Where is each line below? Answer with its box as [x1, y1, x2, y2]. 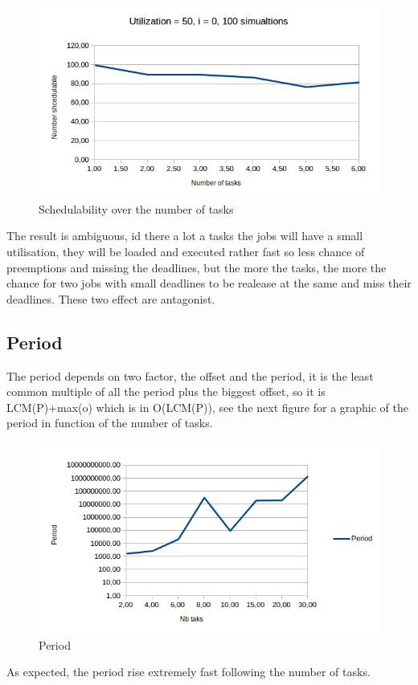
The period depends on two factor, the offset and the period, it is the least [6, 367, 374, 384]
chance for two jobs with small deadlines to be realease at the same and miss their [6, 275, 412, 292]
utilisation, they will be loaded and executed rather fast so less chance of [6, 243, 365, 260]
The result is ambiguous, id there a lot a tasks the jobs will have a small [6, 227, 363, 244]
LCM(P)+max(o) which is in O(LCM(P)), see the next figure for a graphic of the [6, 398, 409, 415]
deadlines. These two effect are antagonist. [6, 290, 215, 307]
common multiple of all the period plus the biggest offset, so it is [6, 383, 326, 400]
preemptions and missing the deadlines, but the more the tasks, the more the [6, 259, 387, 275]
